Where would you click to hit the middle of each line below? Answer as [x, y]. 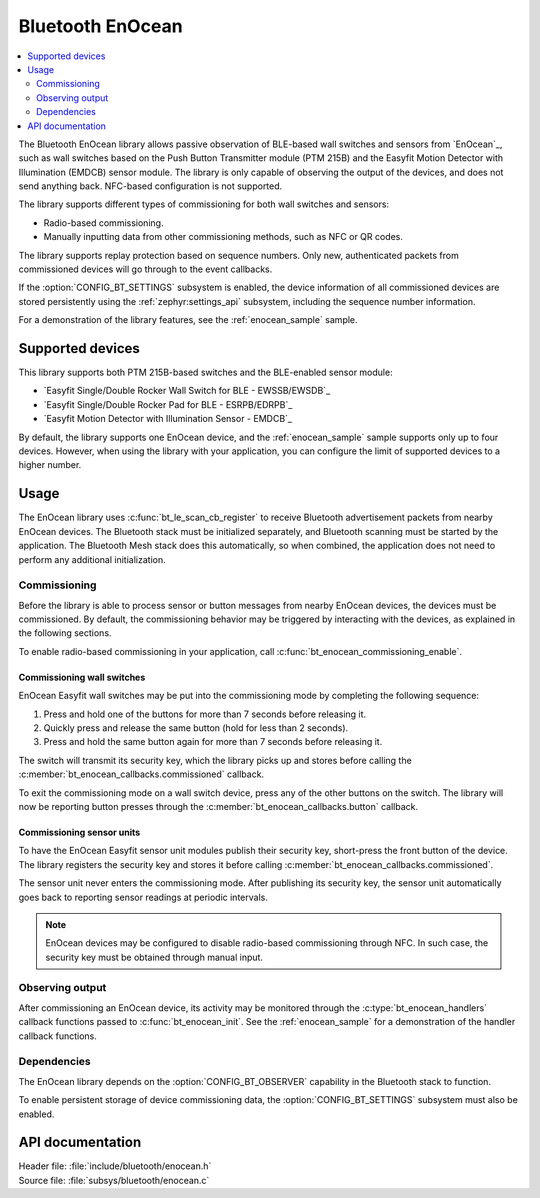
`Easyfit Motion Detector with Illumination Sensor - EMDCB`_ [167, 419]
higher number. [50, 465]
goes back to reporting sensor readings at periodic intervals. [143, 897]
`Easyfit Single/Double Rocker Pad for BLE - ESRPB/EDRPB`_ [168, 404]
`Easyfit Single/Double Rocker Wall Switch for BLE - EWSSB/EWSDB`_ [187, 391]
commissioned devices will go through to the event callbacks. [145, 269]
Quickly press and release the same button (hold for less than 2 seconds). [196, 728]
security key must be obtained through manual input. [154, 957]
